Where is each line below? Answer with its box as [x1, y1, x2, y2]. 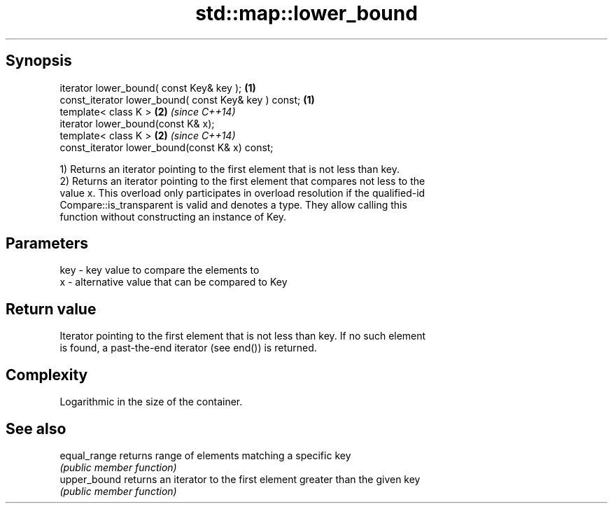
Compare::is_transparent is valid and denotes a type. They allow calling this [59, 198, 407, 211]
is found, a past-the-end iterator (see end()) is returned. [59, 342, 317, 354]
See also [6, 419, 66, 438]
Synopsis [6, 52, 72, 70]
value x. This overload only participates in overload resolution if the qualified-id [59, 186, 425, 199]
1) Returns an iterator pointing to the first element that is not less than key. [59, 162, 400, 175]
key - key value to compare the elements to [59, 264, 260, 277]
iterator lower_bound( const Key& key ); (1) [59, 81, 256, 94]
